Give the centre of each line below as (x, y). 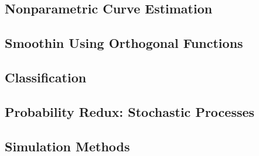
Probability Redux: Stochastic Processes (130, 111)
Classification (46, 77)
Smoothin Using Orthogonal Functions (124, 43)
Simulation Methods (67, 146)
